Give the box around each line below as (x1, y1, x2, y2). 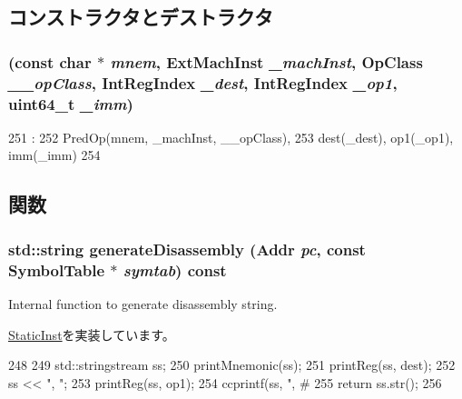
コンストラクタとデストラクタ (8, 3, 273, 31)
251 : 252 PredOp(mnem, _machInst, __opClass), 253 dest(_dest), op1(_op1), (8, 127, 454, 146)
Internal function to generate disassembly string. (8, 294, 278, 313)
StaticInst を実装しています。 (8, 324, 175, 344)
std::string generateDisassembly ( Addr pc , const (8, 237, 366, 260)
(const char (8, 50, 92, 73)
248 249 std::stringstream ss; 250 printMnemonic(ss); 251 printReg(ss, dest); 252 (8, 355, 456, 374)
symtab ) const (123, 258, 227, 281)
